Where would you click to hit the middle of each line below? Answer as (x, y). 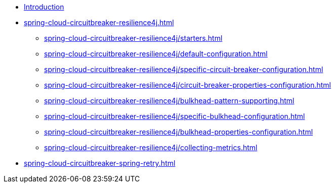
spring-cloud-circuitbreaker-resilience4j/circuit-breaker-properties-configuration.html (187, 85)
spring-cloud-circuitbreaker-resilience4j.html (99, 22)
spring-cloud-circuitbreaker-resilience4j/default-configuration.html (156, 54)
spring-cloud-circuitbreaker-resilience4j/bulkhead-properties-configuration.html (179, 132)
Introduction (44, 7)
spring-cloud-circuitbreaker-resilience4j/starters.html (133, 38)
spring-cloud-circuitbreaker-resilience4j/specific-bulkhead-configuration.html (175, 116)
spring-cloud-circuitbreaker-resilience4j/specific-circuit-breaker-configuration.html (184, 69)
